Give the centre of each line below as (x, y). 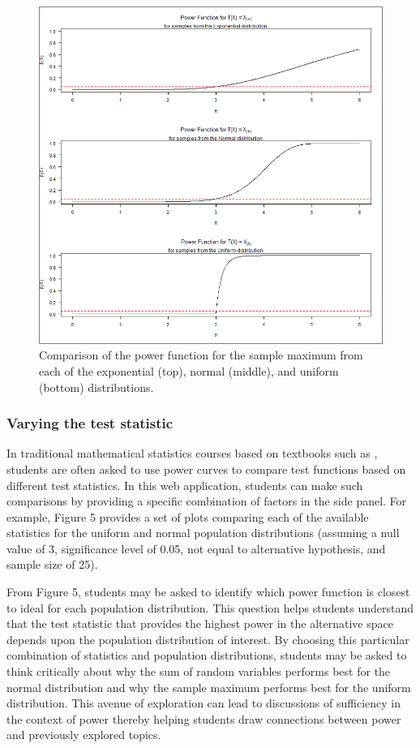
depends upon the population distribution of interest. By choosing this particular (208, 639)
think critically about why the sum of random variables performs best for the (199, 671)
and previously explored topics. (84, 735)
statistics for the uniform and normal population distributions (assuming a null (203, 533)
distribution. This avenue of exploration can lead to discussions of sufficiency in (204, 703)
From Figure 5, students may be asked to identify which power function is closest (208, 592)
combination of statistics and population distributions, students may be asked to (207, 655)
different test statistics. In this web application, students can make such (185, 485)
